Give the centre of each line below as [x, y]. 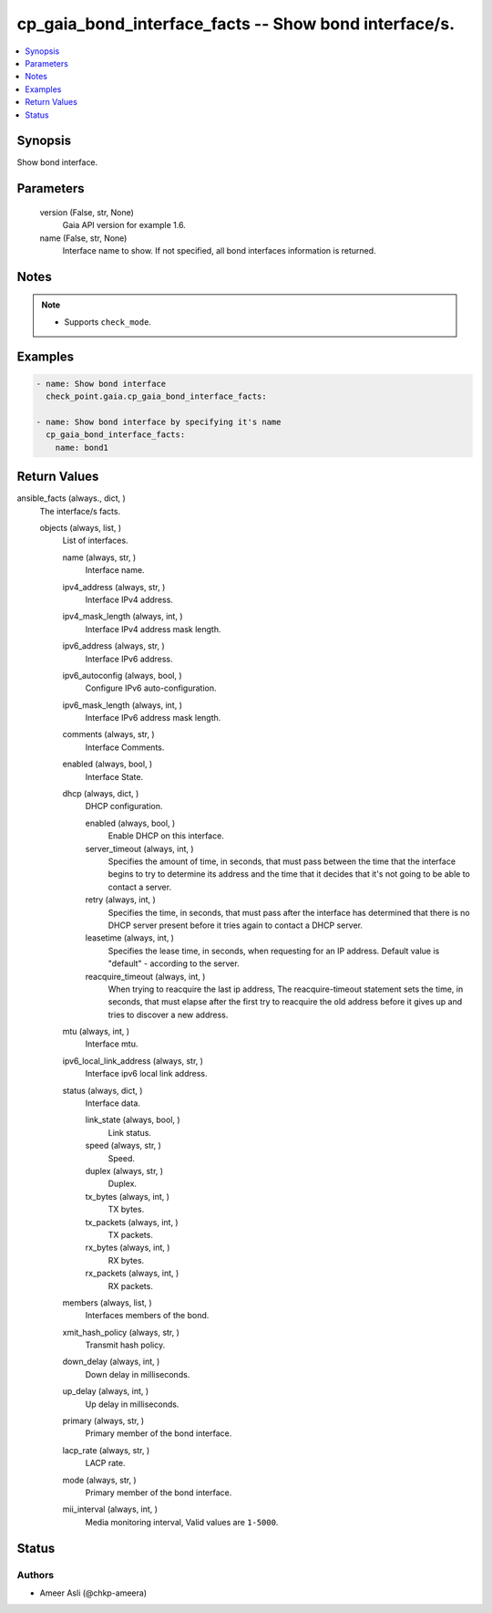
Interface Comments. [125, 747]
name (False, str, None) [83, 238]
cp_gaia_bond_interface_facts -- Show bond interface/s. [236, 24]
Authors [36, 1575]
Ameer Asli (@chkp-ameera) [93, 1593]
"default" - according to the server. [174, 963]
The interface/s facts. [80, 511]
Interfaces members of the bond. [147, 1316]
